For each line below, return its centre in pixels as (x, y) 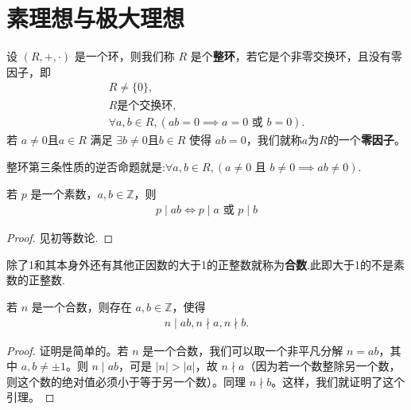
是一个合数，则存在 (81, 307)
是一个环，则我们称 (124, 56)
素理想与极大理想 (96, 18)
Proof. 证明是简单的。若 (68, 350)
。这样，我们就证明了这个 (338, 381)
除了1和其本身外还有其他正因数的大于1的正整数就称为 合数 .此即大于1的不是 (200, 264)
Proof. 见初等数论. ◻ (60, 238)
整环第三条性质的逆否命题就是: (86, 166)
